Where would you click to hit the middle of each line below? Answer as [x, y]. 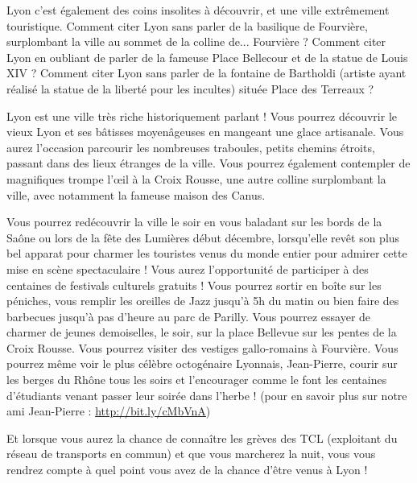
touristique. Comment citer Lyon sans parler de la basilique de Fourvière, [187, 25]
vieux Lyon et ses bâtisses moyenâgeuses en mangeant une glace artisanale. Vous [205, 132]
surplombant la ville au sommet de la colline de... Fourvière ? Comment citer [196, 41]
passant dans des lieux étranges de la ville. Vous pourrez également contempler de [208, 163]
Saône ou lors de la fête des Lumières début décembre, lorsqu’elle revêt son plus [203, 237]
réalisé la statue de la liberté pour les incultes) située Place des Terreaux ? [190, 88]
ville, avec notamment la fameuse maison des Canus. [136, 194]
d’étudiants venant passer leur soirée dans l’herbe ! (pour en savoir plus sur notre [207, 395]
